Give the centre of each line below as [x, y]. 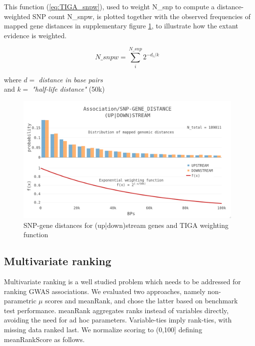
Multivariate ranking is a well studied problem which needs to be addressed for [122, 281]
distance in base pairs [71, 79]
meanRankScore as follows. [44, 339]
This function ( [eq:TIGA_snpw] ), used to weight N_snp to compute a [109, 6]
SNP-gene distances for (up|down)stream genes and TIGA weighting [126, 225]
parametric [20, 301]
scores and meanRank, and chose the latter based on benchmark [141, 301]
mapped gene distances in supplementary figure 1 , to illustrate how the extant [121, 26]
